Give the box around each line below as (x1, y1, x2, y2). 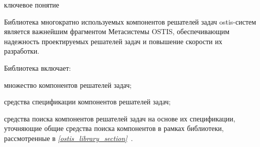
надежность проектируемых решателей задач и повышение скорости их (4, 36, 222, 46)
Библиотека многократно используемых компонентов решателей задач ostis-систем (4, 16, 256, 27)
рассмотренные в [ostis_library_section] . (4, 132, 133, 143)
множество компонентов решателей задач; (4, 79, 132, 90)
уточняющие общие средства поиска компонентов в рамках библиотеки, (4, 123, 224, 133)
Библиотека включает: (4, 62, 71, 73)
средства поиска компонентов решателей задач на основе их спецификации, (4, 113, 235, 123)
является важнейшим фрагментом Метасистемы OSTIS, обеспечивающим (4, 26, 230, 37)
